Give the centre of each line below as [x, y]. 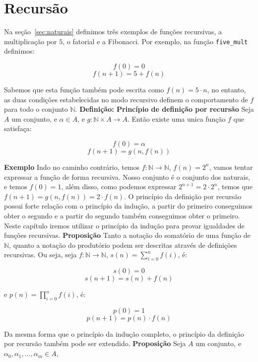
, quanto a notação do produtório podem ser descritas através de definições [123, 245]
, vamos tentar [231, 167]
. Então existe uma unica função [176, 118]
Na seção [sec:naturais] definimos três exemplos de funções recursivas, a [113, 32]
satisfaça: [18, 128]
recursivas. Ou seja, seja [40, 254]
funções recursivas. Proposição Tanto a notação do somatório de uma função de [127, 235]
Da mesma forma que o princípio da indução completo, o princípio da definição [124, 333]
